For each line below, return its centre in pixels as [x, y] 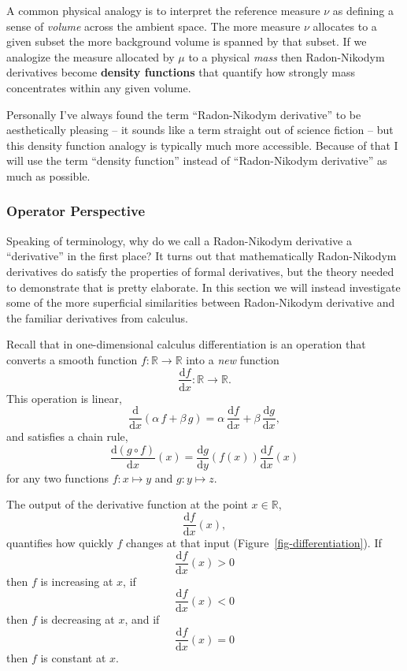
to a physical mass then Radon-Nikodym [287, 56]
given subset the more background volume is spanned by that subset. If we [187, 41]
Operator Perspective [76, 211]
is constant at [73, 658]
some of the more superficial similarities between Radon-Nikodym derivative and [201, 302]
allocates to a [345, 26]
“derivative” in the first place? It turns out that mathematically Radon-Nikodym [202, 256]
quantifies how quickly [60, 543]
